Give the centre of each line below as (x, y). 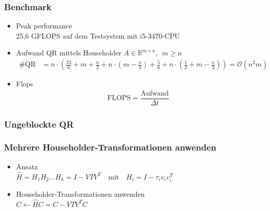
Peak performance (44, 26)
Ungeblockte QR (39, 124)
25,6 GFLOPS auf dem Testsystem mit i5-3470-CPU (98, 35)
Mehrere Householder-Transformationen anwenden (110, 147)
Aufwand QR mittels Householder (69, 53)
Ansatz (27, 166)
